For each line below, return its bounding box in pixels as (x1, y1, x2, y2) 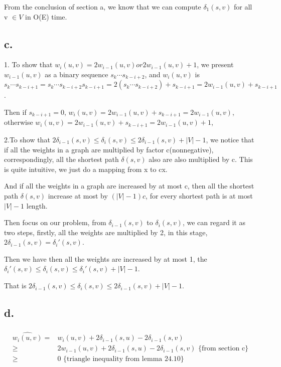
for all (234, 2, 252, 12)
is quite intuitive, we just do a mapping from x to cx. (4, 163, 168, 174)
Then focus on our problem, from (4, 217, 106, 228)
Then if (4, 107, 27, 117)
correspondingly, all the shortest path (4, 154, 119, 164)
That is (4, 280, 27, 291)
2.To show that (4, 134, 50, 144)
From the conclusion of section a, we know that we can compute (4, 2, 201, 12)
